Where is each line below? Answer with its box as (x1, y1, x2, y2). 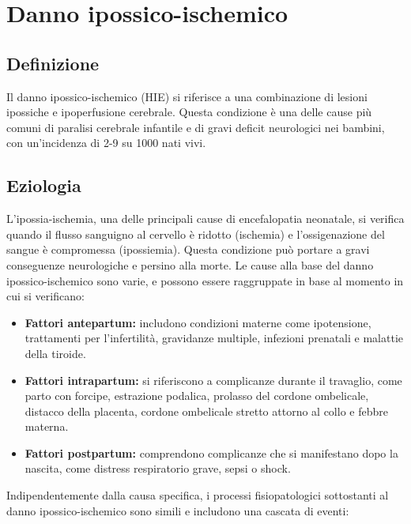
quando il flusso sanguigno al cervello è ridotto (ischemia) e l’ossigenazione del (6, 225, 385, 242)
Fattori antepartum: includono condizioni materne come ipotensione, (25, 314, 371, 330)
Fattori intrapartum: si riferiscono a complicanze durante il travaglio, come (25, 371, 402, 388)
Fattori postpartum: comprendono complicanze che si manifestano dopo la (25, 444, 398, 461)
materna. (25, 418, 69, 435)
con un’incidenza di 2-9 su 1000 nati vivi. (6, 134, 206, 151)
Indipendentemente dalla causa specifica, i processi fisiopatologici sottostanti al (6, 487, 389, 503)
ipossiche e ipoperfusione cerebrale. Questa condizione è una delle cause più (6, 104, 372, 120)
